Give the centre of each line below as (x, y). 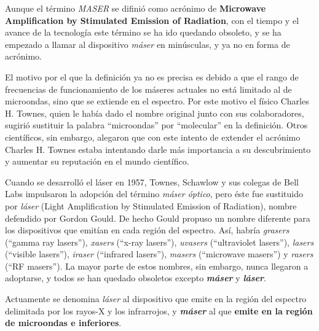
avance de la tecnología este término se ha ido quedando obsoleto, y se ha (143, 32)
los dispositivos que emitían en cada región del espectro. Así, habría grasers (147, 230)
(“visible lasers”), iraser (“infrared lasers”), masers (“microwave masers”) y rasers (159, 254)
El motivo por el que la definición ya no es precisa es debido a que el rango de (152, 76)
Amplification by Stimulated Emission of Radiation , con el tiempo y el (152, 20)
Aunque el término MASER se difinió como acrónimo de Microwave (136, 8)
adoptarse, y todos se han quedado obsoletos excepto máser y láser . (136, 278)
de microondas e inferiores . (63, 323)
